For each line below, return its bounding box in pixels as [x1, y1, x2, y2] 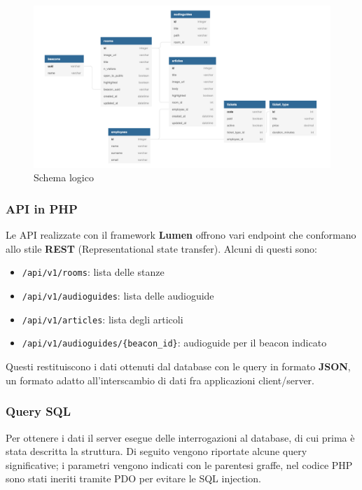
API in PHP [6, 199, 78, 217]
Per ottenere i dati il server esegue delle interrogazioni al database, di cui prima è [6, 430, 355, 444]
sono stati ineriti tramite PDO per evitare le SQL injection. [6, 471, 261, 486]
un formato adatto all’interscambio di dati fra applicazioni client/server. [6, 372, 314, 387]
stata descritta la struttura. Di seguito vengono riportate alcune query [6, 444, 307, 458]
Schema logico [34, 170, 94, 185]
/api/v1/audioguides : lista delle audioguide [22, 288, 214, 303]
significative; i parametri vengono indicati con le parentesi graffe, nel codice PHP [6, 457, 353, 472]
